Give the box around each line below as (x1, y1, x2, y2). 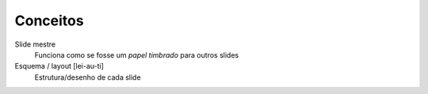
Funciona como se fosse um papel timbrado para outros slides (34, 50, 239, 59)
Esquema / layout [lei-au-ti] (14, 62, 105, 71)
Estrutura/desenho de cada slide (34, 72, 142, 82)
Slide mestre (14, 39, 56, 49)
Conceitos (14, 12, 84, 29)
